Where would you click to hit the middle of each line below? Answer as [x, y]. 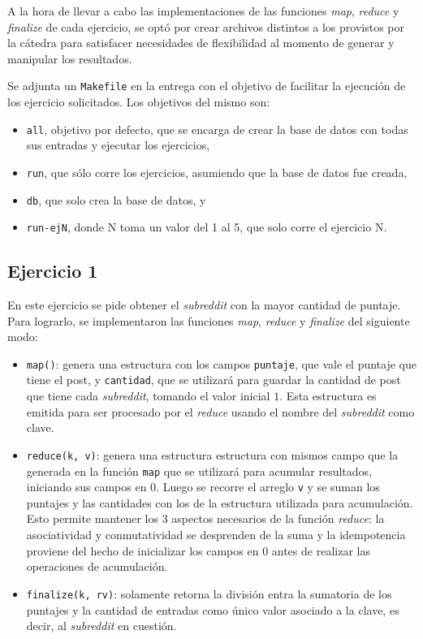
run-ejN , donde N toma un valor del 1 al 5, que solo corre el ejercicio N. [207, 227]
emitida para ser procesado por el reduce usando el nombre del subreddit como [220, 411]
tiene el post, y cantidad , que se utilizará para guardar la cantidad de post [214, 380]
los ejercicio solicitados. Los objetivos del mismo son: [139, 102]
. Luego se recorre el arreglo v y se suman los [268, 487]
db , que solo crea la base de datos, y [116, 199]
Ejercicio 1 [53, 271]
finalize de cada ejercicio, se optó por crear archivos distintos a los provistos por [206, 26]
